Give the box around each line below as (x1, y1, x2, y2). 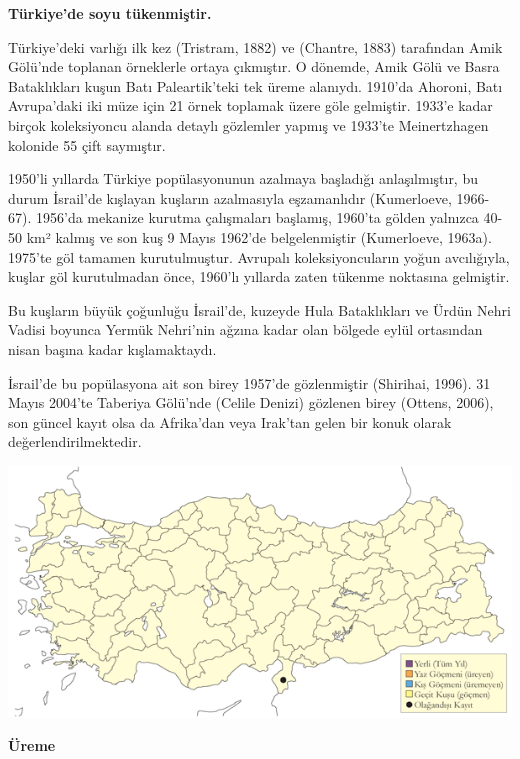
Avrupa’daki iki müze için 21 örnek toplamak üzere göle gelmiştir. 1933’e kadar (8, 95, 493, 116)
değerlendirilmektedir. (8, 431, 142, 452)
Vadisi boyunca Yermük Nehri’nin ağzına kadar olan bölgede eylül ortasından (8, 319, 483, 340)
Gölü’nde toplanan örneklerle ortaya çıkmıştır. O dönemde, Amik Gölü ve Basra (8, 56, 500, 77)
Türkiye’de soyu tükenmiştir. (8, 3, 212, 23)
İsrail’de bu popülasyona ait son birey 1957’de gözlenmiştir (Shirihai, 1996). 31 (8, 372, 491, 393)
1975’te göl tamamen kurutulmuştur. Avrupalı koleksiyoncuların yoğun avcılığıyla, (8, 246, 510, 267)
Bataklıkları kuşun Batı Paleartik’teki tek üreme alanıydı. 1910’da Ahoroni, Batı (8, 75, 503, 96)
